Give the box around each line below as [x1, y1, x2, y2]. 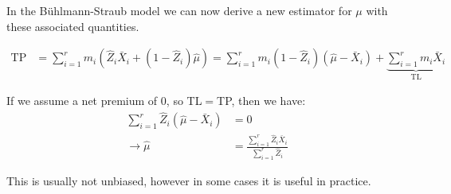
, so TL [166, 92, 202, 109]
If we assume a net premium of [6, 92, 158, 109]
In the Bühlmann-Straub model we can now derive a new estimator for [6, 2, 352, 18]
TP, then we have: [217, 92, 306, 109]
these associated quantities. [6, 17, 139, 34]
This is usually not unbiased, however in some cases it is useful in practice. [6, 172, 371, 188]
